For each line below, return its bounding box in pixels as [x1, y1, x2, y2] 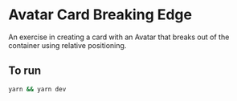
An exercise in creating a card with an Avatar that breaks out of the [8, 32, 230, 42]
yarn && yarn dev [8, 85, 67, 93]
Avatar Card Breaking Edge [8, 6, 193, 24]
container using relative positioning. [8, 40, 127, 50]
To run [8, 64, 42, 78]
